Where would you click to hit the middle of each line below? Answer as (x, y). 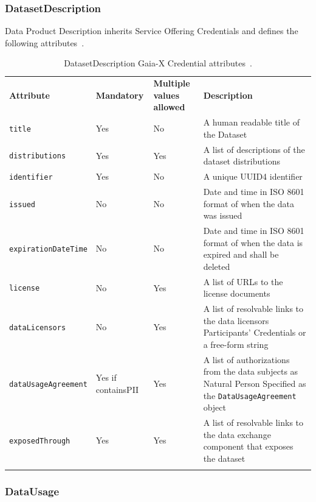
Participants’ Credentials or (255, 332)
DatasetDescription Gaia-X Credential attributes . (158, 63)
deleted (217, 266)
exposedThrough (40, 441)
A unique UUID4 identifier (253, 176)
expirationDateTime (48, 249)
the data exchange (237, 434)
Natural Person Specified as (255, 383)
